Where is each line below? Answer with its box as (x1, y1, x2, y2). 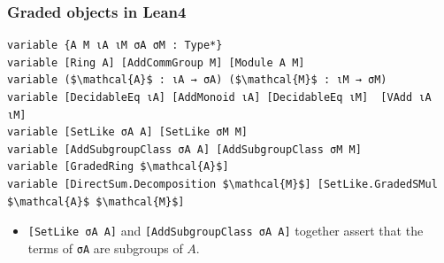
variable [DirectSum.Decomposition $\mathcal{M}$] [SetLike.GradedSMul (7, 177, 438, 190)
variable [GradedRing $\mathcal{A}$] (7, 160, 229, 174)
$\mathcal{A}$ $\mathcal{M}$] (7, 195, 185, 208)
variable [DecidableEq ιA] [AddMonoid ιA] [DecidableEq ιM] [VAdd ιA (7, 91, 432, 104)
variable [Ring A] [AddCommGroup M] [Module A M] (7, 56, 305, 69)
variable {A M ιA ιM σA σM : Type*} (7, 39, 223, 52)
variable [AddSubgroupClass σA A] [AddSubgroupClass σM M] (7, 143, 362, 156)
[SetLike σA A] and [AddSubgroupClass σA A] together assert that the (27, 221, 424, 240)
